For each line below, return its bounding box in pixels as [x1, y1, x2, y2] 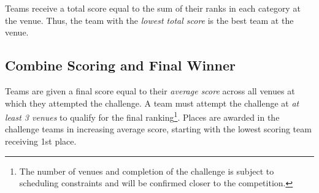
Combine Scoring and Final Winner [5, 56, 236, 75]
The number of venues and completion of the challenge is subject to [19, 164, 274, 177]
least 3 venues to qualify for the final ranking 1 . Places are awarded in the [5, 109, 280, 123]
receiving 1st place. [5, 135, 77, 148]
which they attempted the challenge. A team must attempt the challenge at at [5, 96, 299, 109]
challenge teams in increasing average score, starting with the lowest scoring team [5, 123, 312, 135]
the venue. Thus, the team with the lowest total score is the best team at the [5, 13, 294, 26]
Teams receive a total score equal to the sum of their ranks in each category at [5, 2, 301, 14]
